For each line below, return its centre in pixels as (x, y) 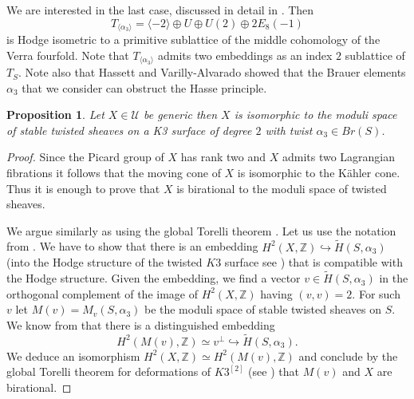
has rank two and (223, 157)
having (276, 293)
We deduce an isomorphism (73, 356)
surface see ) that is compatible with (313, 262)
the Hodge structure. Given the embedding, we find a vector (154, 278)
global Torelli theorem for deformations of (109, 371)
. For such (376, 293)
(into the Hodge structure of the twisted (104, 262)
